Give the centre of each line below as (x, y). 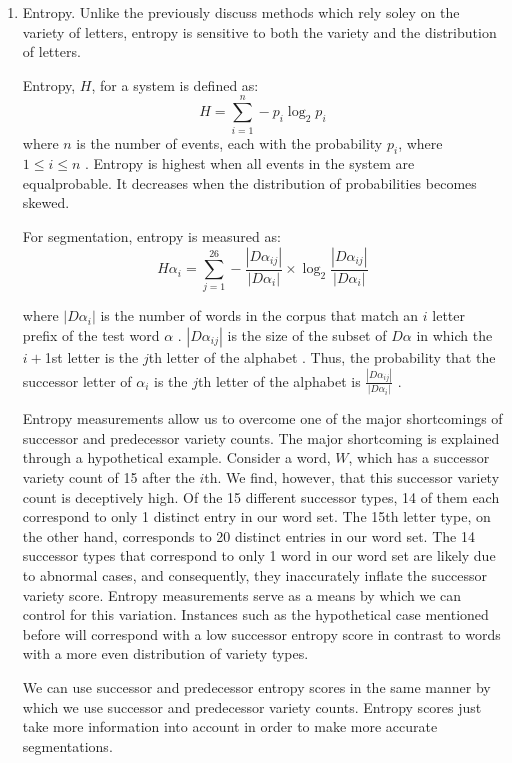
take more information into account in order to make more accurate (230, 726)
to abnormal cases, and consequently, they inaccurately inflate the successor (254, 575)
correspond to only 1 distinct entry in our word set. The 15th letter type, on (256, 516)
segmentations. (67, 745)
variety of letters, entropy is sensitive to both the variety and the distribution (259, 31)
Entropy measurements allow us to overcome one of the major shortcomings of (262, 418)
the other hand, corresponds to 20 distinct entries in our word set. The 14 (248, 535)
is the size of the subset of (307, 335)
